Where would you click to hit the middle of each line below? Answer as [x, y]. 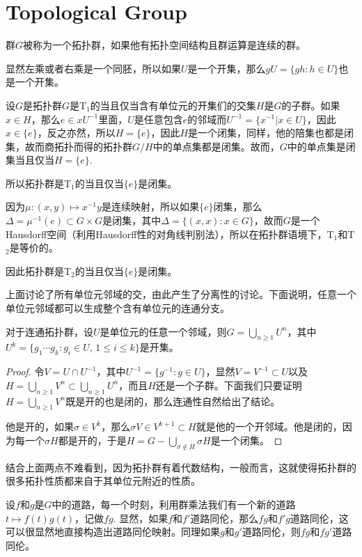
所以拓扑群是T [39, 183]
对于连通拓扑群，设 [49, 331]
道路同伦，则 [271, 532]
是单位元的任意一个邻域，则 [163, 331]
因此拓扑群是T [39, 270]
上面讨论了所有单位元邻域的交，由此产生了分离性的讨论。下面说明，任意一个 [181, 294]
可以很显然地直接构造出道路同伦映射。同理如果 [113, 532]
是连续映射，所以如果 [150, 206]
